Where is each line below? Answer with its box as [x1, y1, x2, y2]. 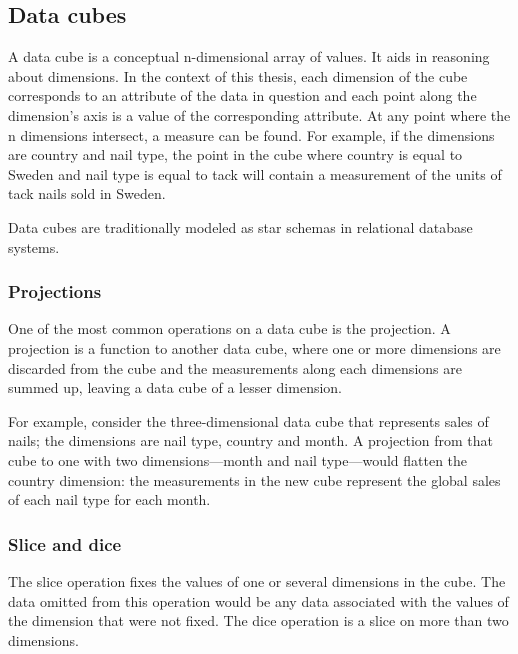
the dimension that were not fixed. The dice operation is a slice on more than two [8, 610, 509, 631]
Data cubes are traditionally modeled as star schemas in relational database [8, 216, 473, 237]
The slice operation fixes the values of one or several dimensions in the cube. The [8, 570, 506, 591]
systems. [8, 236, 60, 257]
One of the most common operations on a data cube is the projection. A [8, 318, 451, 339]
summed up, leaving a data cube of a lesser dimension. [8, 377, 342, 398]
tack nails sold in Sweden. [8, 183, 166, 204]
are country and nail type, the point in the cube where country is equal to [8, 144, 463, 165]
